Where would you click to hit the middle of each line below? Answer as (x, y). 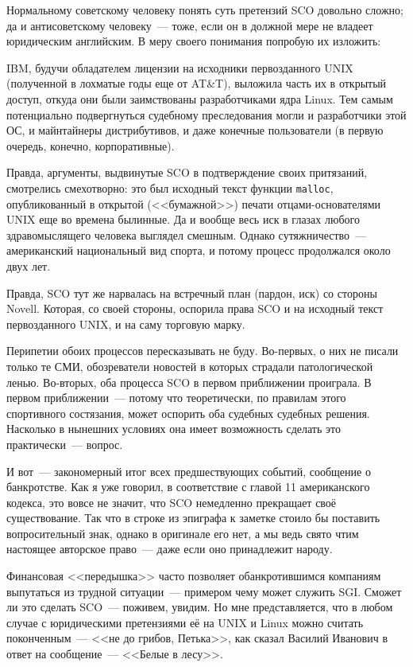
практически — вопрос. (65, 444)
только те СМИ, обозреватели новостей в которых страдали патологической (190, 366)
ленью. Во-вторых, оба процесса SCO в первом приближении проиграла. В (189, 382)
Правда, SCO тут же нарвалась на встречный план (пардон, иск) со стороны (192, 293)
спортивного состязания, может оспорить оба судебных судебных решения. (188, 413)
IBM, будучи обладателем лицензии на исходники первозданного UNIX (180, 67)
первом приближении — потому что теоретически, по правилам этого (176, 398)
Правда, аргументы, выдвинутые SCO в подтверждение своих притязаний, (187, 172)
